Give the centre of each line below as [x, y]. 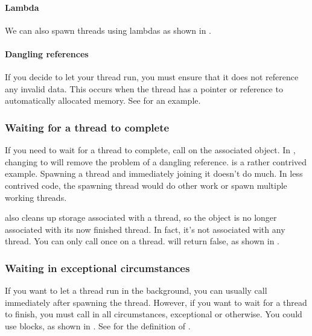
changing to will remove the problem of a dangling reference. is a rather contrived [156, 161]
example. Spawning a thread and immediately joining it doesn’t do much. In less [154, 173]
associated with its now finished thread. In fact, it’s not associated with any [145, 229]
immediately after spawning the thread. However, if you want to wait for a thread [156, 302]
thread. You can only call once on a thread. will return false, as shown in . [142, 241]
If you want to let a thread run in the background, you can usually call [136, 290]
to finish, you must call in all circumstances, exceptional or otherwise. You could [154, 314]
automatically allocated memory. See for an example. [103, 100]
